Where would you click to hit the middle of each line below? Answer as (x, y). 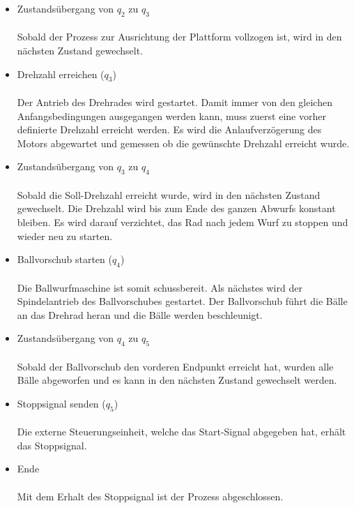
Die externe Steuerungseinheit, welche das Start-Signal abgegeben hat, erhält (182, 432)
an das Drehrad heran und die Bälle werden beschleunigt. (140, 314)
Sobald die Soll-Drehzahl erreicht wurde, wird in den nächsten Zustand (169, 194)
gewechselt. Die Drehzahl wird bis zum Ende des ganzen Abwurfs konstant (176, 208)
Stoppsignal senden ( (61, 403)
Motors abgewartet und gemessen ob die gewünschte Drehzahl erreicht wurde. (183, 143)
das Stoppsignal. (52, 445)
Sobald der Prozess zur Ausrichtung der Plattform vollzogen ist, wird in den (179, 37)
